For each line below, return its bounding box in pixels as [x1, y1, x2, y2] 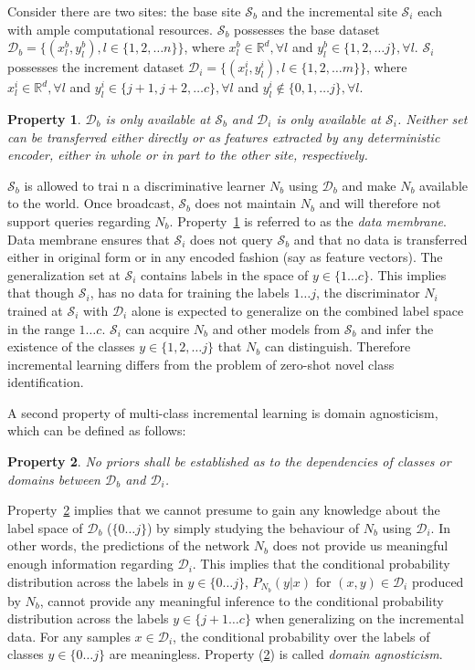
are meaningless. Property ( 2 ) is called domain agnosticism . [109, 644, 443, 664]
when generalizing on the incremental [255, 609, 464, 628]
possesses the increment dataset [7, 58, 185, 77]
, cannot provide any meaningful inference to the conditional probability [39, 591, 444, 610]
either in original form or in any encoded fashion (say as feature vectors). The [7, 247, 443, 267]
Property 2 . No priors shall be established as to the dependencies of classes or [7, 452, 451, 471]
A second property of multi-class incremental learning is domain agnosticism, [7, 403, 438, 422]
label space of [7, 518, 83, 537]
